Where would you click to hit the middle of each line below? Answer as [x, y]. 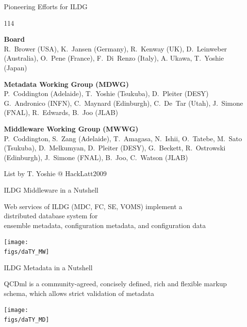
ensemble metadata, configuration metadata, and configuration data [105, 225]
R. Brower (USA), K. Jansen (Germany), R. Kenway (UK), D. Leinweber [115, 48]
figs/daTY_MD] [27, 320]
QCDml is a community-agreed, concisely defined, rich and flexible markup [115, 284]
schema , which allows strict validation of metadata [79, 293]
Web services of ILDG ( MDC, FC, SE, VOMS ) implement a [93, 206]
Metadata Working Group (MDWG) [66, 84]
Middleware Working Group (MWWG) [71, 128]
